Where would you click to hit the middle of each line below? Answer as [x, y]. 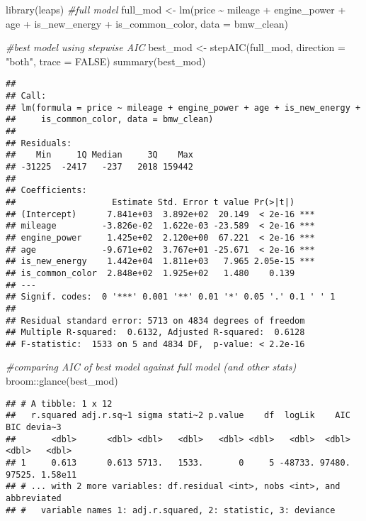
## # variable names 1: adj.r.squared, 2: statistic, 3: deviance [171, 510]
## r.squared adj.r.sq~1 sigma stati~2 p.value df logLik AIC [178, 416]
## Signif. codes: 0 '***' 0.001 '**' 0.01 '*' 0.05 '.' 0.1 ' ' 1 [171, 297]
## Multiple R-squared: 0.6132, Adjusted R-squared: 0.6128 [155, 333]
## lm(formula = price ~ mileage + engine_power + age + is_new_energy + [183, 108]
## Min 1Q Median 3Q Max [99, 155]
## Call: [26, 96]
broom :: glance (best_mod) [62, 381]
